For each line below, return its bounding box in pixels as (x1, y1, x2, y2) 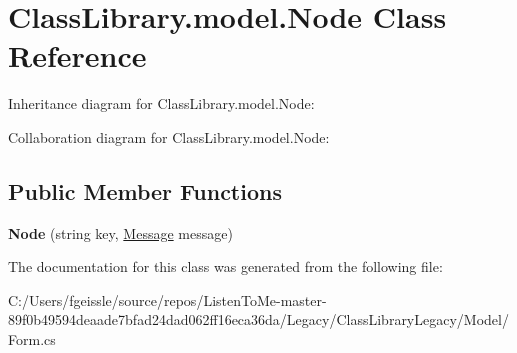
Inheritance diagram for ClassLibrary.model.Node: (8, 93, 315, 114)
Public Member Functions (8, 175, 282, 206)
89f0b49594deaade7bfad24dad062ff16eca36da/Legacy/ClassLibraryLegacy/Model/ (8, 309, 509, 330)
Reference (8, 35, 147, 76)
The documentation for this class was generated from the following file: (8, 256, 443, 277)
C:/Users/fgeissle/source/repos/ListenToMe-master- (8, 289, 327, 310)
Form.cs (8, 329, 56, 350)
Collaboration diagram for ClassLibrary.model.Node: (8, 126, 330, 147)
